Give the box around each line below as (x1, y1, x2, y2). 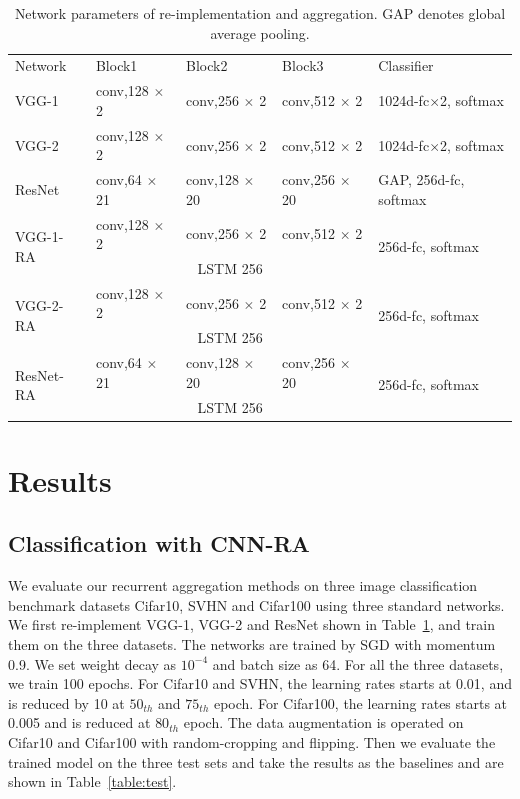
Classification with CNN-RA (8, 528, 310, 559)
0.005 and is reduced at (8, 712, 151, 733)
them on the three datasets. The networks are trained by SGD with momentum (8, 634, 496, 655)
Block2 (186, 55, 228, 76)
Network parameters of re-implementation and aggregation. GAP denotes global (14, 3, 506, 23)
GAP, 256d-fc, (378, 169, 465, 190)
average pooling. (210, 22, 310, 43)
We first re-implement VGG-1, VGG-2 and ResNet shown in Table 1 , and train (8, 614, 496, 635)
